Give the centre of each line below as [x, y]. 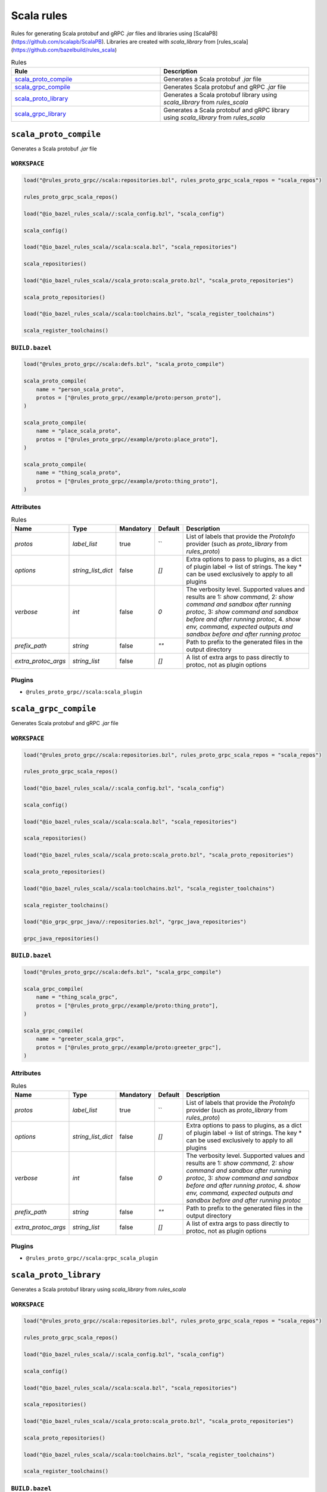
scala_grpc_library [41, 114]
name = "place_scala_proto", [79, 431]
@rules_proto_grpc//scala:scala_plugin [84, 692]
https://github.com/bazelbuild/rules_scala [64, 50]
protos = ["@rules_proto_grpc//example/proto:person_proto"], [129, 397]
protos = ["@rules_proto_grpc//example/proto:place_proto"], [127, 439]
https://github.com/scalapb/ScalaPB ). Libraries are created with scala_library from [114, 41]
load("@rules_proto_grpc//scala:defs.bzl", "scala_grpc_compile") [122, 972]
